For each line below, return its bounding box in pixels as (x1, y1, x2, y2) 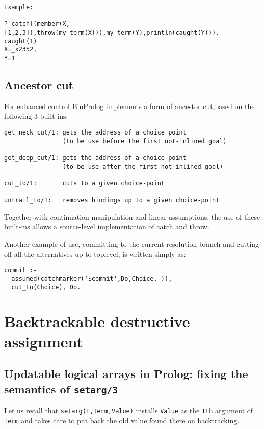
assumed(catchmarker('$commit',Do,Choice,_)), (11, 275, 172, 282)
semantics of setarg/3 (4, 381, 118, 396)
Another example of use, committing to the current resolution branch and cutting (4, 238, 259, 249)
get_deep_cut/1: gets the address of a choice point (4, 154, 187, 162)
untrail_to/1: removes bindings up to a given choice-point (4, 197, 220, 204)
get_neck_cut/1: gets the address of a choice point (4, 128, 187, 136)
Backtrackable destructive (4, 311, 190, 332)
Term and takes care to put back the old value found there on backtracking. (4, 415, 240, 425)
